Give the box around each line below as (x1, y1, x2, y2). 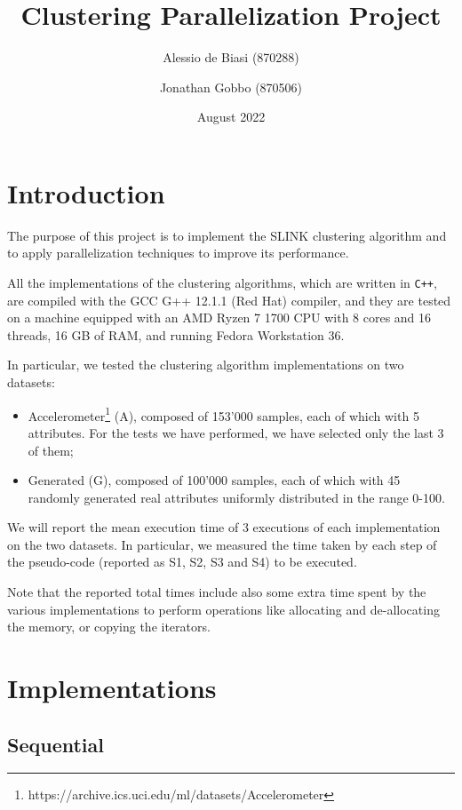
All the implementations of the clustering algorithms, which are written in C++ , (7, 274, 437, 292)
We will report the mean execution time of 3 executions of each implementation (7, 518, 441, 536)
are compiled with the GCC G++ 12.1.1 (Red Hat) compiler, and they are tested (7, 290, 451, 309)
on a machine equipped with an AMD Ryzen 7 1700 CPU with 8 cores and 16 (7, 308, 432, 327)
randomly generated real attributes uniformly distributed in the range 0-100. (28, 488, 445, 506)
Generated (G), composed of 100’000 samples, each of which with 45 (28, 471, 401, 489)
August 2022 (196, 107, 266, 126)
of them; (28, 441, 74, 459)
